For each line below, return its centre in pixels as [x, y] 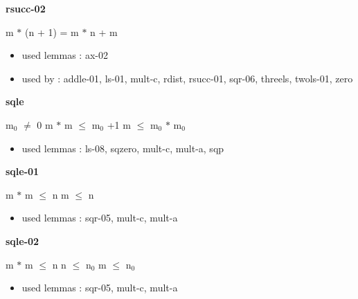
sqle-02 [23, 241]
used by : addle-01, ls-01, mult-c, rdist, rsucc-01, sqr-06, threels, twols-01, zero [187, 78]
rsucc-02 [26, 8]
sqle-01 [23, 171]
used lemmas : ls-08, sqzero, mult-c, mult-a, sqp [123, 148]
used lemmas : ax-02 [65, 55]
